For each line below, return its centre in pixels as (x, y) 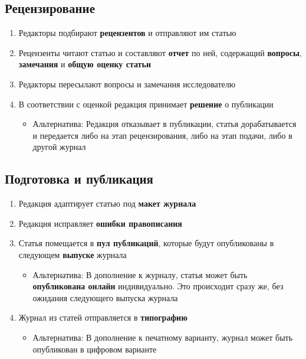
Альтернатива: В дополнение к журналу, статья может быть (140, 274)
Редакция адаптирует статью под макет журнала (107, 203)
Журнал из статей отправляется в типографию (103, 317)
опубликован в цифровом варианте (95, 349)
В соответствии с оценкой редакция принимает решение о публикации (146, 104)
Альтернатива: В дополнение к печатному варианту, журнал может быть (163, 337)
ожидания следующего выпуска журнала (105, 297)
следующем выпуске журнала (73, 254)
